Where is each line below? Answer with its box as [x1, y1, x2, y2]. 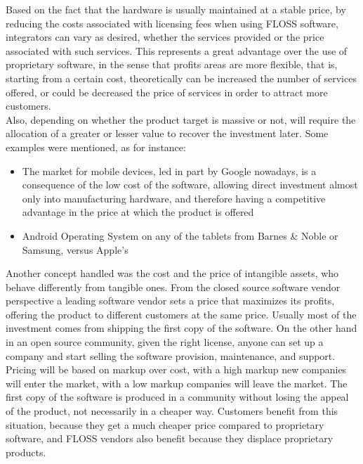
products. [6, 444, 46, 459]
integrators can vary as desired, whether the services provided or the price [6, 30, 324, 44]
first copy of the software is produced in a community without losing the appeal [6, 389, 349, 404]
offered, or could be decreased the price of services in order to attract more [6, 84, 328, 99]
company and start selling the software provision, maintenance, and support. [6, 348, 336, 363]
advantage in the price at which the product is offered [22, 205, 254, 219]
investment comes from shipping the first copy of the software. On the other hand [6, 321, 357, 335]
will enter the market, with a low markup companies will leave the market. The [6, 375, 348, 390]
